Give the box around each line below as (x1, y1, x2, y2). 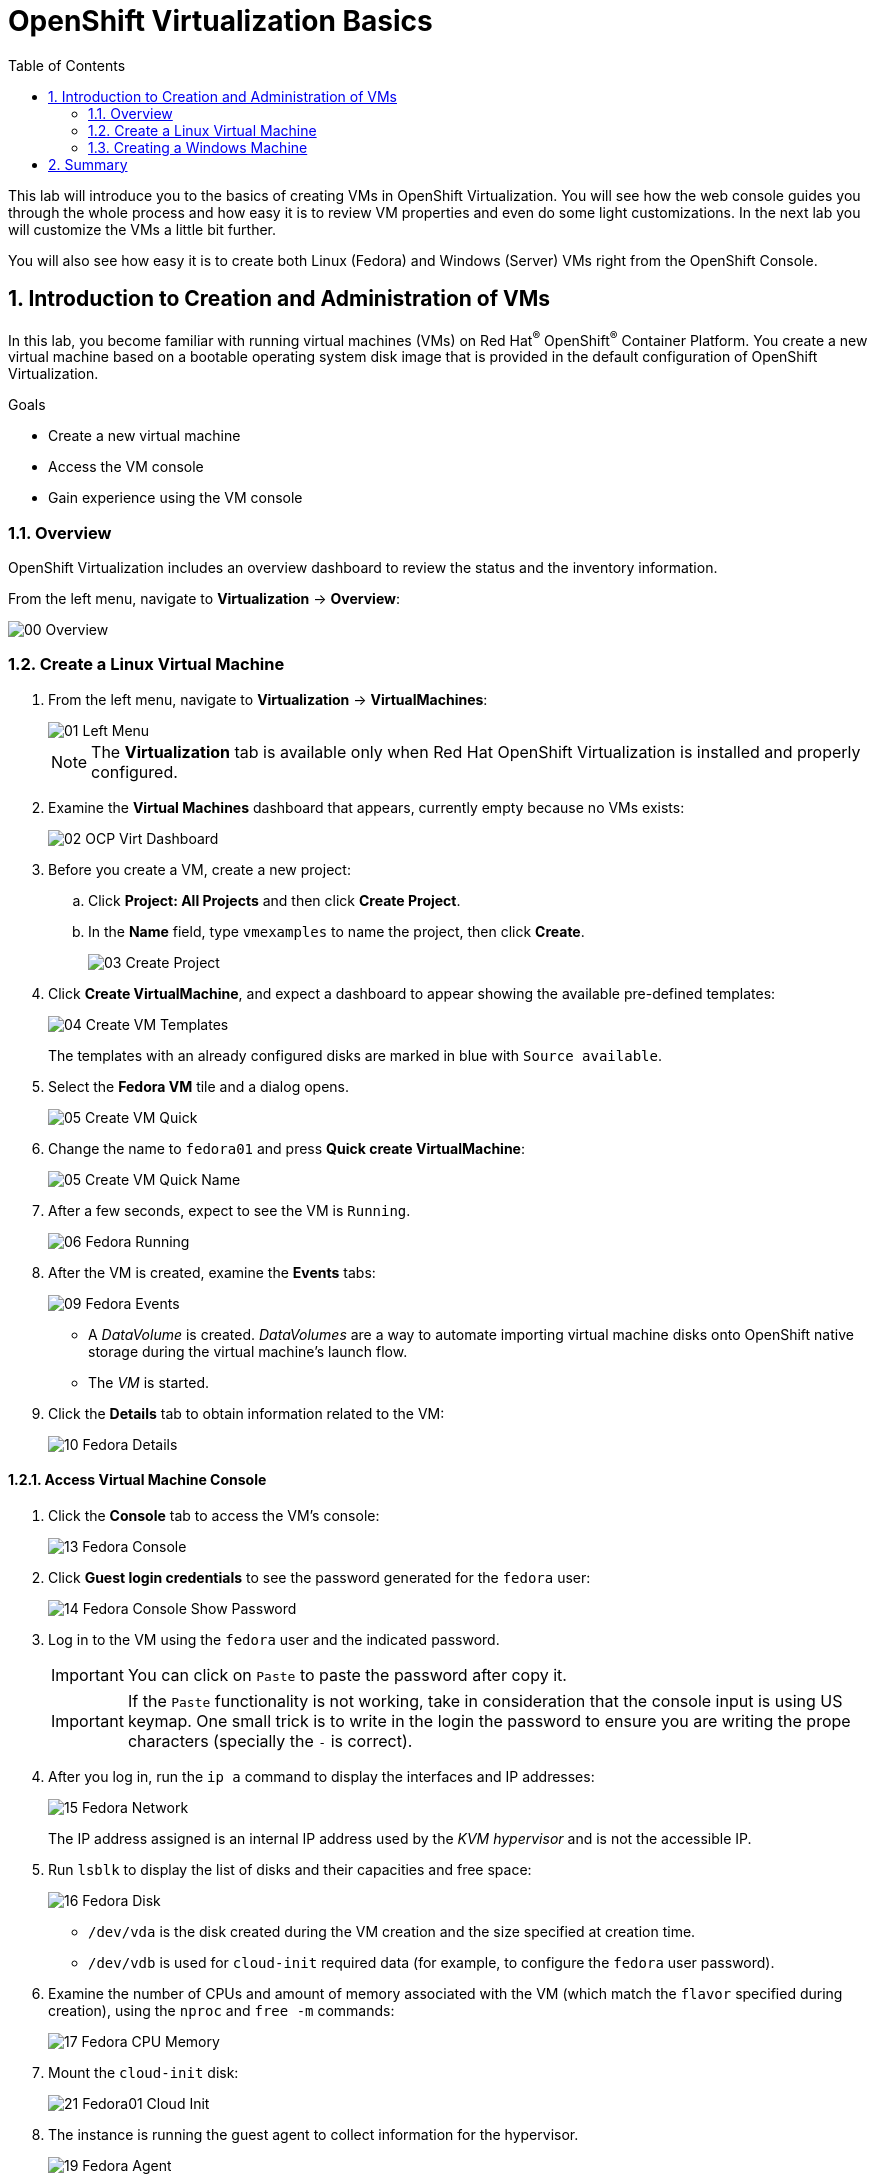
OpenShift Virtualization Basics (8, 4, 433, 38)
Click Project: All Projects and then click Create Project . (88, 891, 461, 909)
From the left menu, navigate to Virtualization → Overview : (8, 590, 400, 607)
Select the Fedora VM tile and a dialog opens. (48, 1077, 349, 1095)
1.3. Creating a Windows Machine (88, 138, 308, 156)
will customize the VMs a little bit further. (8, 220, 277, 238)
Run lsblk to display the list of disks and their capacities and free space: (48, 1860, 532, 1878)
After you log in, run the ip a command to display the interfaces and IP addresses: (48, 1767, 595, 1785)
